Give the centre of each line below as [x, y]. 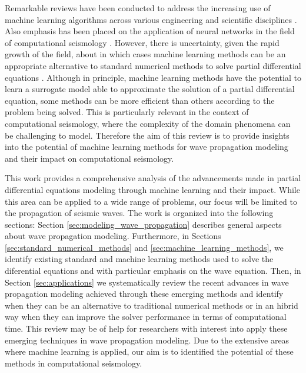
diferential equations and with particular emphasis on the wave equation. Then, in [153, 271]
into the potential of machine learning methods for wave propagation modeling [147, 147]
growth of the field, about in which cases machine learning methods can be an [145, 54]
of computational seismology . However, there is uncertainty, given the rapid [142, 42]
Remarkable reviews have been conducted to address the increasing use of [138, 8]
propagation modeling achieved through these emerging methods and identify [144, 294]
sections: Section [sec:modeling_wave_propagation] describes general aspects [143, 224]
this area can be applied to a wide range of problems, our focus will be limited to [151, 201]
